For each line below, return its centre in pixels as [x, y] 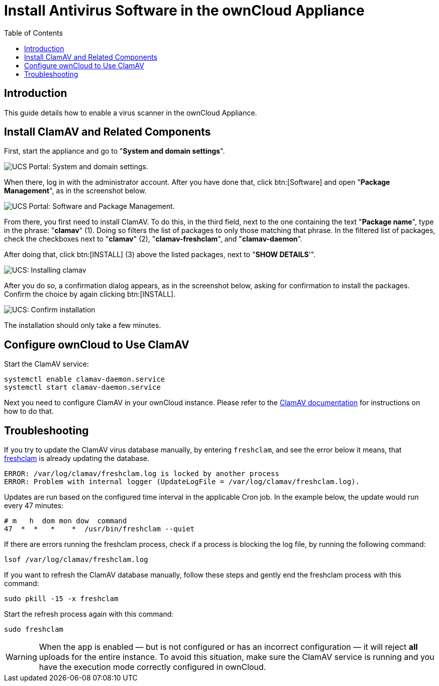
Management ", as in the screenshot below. [75, 191]
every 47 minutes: [34, 506]
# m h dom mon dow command [66, 521]
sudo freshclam [34, 630]
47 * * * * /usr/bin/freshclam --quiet [99, 529]
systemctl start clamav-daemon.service [82, 387]
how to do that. [29, 411]
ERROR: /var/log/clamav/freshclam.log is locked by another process [142, 474]
